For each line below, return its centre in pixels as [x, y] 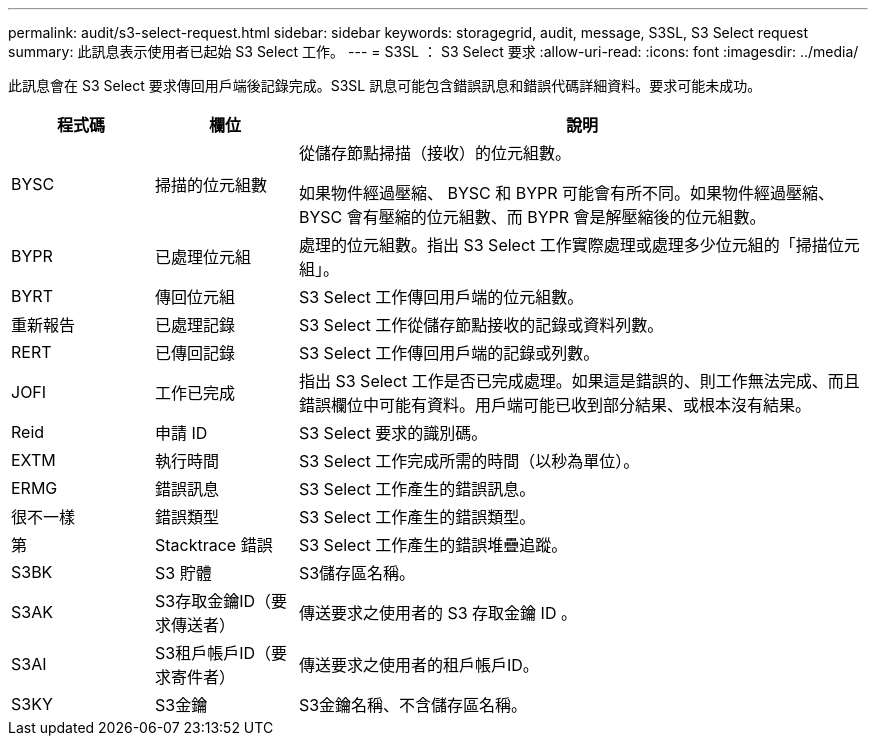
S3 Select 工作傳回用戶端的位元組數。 [441, 297]
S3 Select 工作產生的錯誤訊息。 [417, 489]
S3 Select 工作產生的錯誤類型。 [417, 517]
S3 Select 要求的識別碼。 [393, 433]
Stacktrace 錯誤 [213, 545]
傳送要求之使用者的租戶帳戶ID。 [418, 665]
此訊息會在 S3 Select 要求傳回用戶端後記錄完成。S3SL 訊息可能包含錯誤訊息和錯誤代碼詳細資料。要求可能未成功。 [385, 85]
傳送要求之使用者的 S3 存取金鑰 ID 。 [437, 613]
